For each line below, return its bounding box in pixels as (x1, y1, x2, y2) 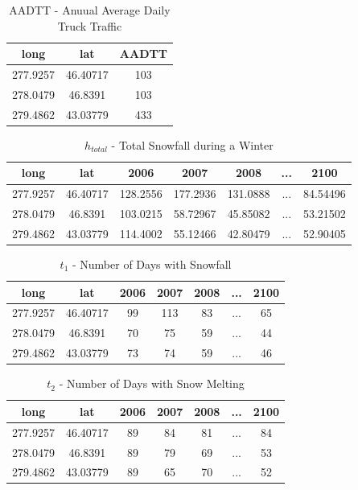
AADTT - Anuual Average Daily (9, 2, 171, 18)
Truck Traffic (57, 17, 122, 34)
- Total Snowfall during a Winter (111, 136, 274, 153)
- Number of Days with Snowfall (72, 256, 232, 273)
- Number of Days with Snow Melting (59, 375, 245, 392)
